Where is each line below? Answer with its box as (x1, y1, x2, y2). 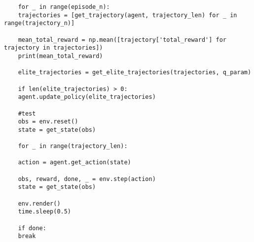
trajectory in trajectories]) (4, 44, 103, 52)
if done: (18, 224, 46, 232)
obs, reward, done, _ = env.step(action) (18, 175, 156, 182)
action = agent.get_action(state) (18, 159, 131, 166)
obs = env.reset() (18, 118, 78, 125)
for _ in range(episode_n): (18, 3, 110, 10)
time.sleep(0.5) (18, 208, 72, 215)
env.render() (18, 200, 61, 207)
